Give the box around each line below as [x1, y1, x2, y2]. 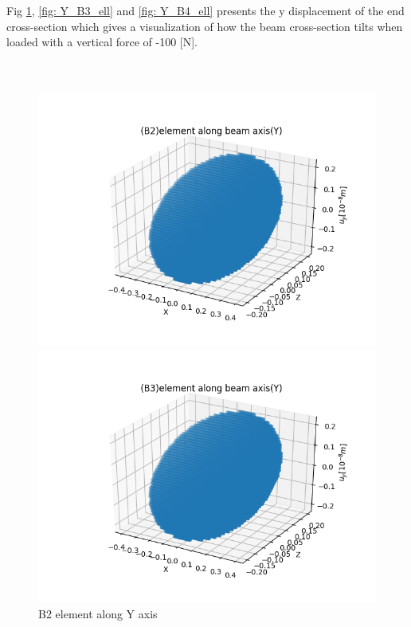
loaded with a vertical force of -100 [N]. [6, 33, 198, 50]
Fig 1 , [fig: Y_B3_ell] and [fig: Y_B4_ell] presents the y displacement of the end [6, 2, 405, 18]
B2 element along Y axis [38, 605, 158, 622]
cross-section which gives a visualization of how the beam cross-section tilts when [6, 18, 403, 34]
